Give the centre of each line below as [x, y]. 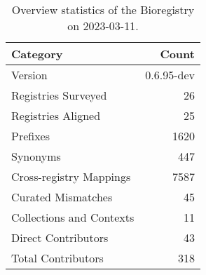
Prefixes [31, 136]
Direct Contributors [60, 237]
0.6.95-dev [170, 75]
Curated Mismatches [62, 197]
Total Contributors [57, 258]
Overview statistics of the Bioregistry [103, 9]
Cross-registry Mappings [71, 176]
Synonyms [36, 156]
